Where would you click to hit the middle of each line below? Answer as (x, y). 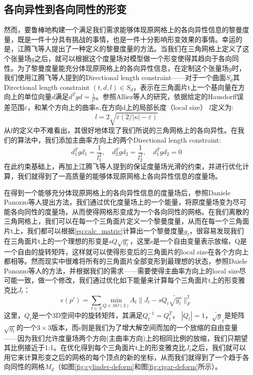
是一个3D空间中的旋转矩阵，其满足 (87, 315)
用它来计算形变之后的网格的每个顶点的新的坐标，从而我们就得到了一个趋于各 (126, 357)
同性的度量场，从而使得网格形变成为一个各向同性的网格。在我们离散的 (136, 211)
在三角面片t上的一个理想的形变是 (56, 240)
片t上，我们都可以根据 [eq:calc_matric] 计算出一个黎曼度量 (94, 230)
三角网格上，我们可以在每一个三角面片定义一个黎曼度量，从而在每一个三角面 (126, 221)
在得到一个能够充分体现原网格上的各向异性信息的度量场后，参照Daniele (117, 192)
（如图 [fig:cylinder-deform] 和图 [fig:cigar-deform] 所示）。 (138, 366)
